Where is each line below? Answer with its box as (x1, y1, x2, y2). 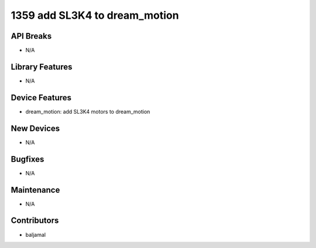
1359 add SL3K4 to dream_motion (11, 9, 179, 22)
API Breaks (11, 31, 52, 41)
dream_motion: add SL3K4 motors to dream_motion (25, 108, 150, 115)
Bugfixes (11, 154, 44, 164)
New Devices (11, 123, 60, 133)
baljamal (25, 231, 46, 238)
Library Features (11, 62, 73, 72)
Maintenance (11, 185, 60, 195)
